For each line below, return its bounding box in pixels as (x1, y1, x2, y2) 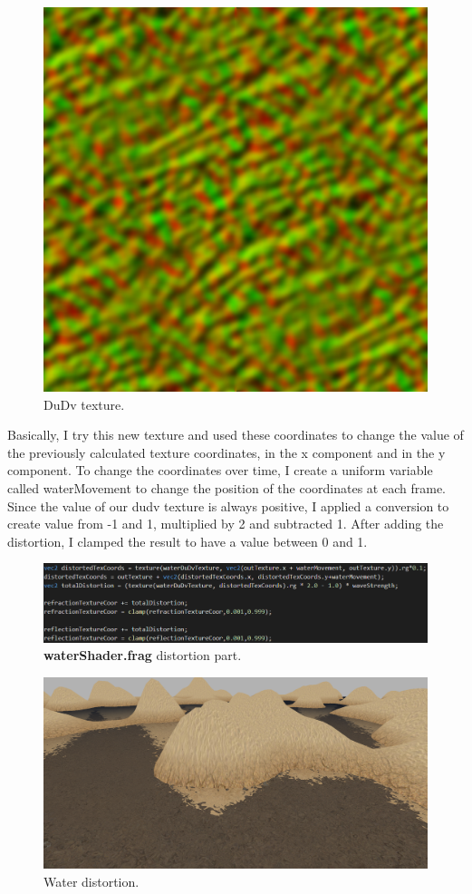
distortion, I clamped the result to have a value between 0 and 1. (7, 531, 368, 550)
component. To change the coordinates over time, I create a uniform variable (7, 461, 433, 480)
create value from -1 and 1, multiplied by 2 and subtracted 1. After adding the (7, 514, 444, 533)
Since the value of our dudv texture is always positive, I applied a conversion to (7, 496, 449, 515)
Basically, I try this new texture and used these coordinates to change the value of (7, 425, 464, 444)
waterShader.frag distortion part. (43, 646, 242, 665)
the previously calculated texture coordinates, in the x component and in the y (7, 442, 446, 462)
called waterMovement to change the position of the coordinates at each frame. (7, 478, 447, 497)
